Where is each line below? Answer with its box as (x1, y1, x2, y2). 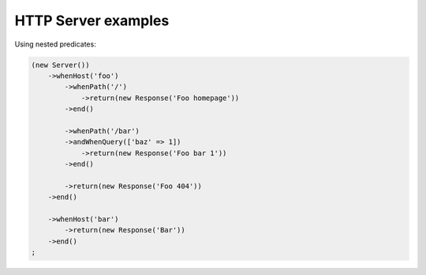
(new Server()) (31, 60, 90, 69)
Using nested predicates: (14, 39, 96, 49)
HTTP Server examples (14, 12, 170, 29)
